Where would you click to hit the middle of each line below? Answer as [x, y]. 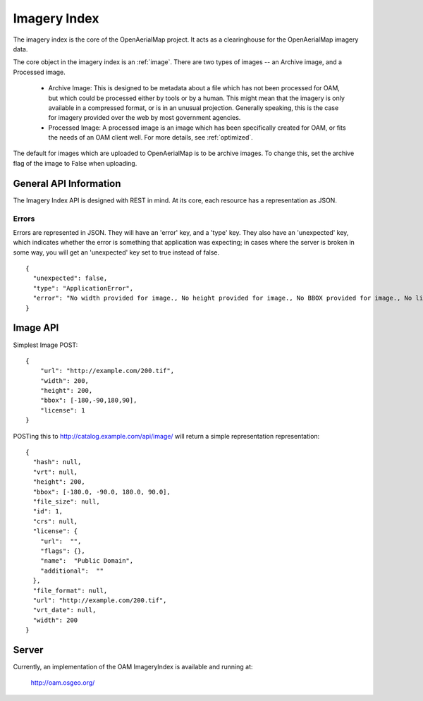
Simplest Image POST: [45, 345]
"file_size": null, [66, 502]
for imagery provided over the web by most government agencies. [145, 118]
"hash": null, [57, 462]
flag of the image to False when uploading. [75, 163]
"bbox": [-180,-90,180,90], [88, 401]
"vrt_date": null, [65, 610]
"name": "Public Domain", [87, 561]
